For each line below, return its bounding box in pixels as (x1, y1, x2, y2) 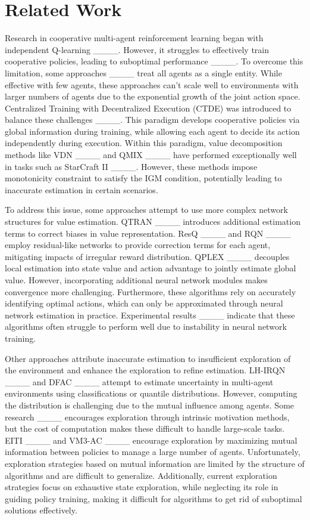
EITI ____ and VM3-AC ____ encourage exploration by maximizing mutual (5, 434, 298, 446)
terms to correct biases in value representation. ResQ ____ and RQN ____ (5, 227, 291, 239)
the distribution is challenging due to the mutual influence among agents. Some (5, 398, 295, 411)
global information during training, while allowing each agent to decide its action (5, 125, 300, 137)
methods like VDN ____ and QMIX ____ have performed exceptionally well (5, 148, 297, 161)
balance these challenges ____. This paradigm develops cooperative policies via (5, 113, 300, 126)
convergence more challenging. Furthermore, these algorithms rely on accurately (5, 285, 296, 298)
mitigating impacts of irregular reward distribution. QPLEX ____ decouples (5, 250, 290, 262)
